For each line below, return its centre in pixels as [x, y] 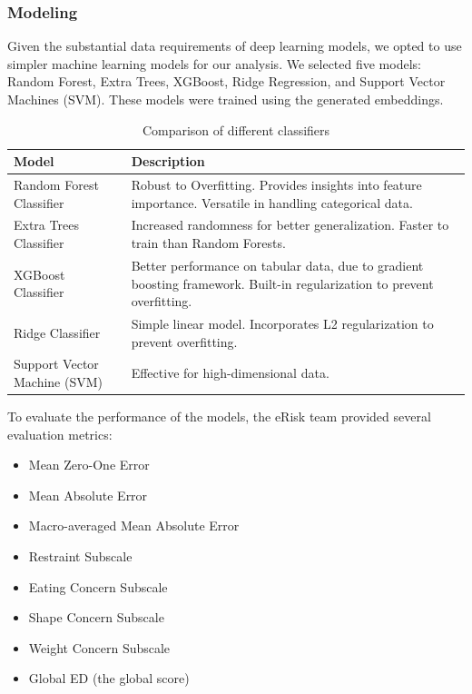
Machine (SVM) [59, 381]
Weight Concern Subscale [99, 647]
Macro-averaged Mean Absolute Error [134, 525]
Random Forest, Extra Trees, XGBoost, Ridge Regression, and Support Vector [226, 81]
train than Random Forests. [208, 243]
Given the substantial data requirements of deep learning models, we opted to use [235, 46]
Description [168, 161]
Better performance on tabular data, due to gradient [277, 265]
